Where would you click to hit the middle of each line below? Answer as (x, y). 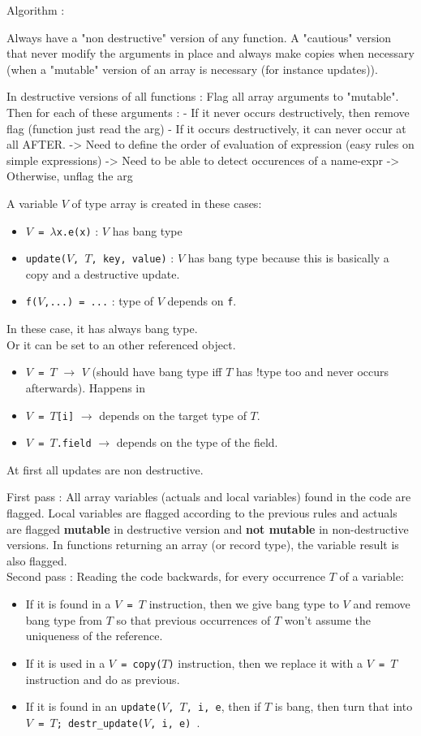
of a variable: (372, 576)
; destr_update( (100, 723)
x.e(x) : (77, 230)
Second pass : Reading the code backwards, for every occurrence (166, 576)
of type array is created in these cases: (167, 203)
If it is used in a (65, 662)
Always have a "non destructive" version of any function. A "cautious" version (199, 37)
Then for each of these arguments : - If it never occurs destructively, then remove (208, 112)
